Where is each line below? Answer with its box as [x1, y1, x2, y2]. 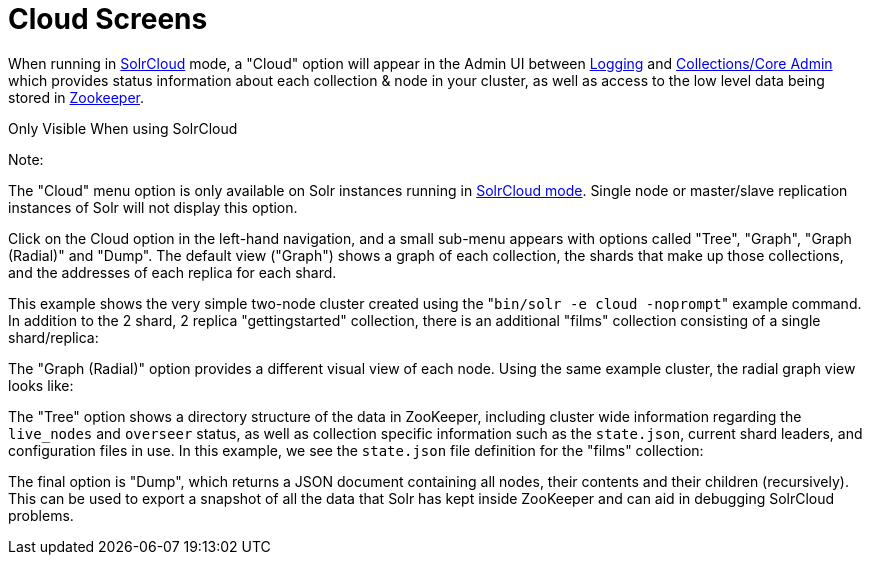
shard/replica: [8, 328, 99, 346]
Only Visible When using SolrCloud [8, 119, 238, 137]
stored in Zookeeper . [8, 88, 145, 106]
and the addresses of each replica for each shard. [8, 263, 337, 281]
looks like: [8, 376, 74, 394]
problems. [8, 506, 74, 524]
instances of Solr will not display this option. [8, 198, 298, 216]
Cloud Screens [8, 2, 208, 36]
